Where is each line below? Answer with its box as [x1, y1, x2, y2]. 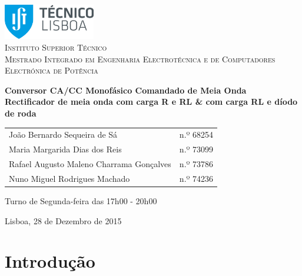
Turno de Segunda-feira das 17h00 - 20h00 [5, 194, 157, 207]
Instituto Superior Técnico [5, 41, 107, 54]
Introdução [5, 249, 95, 273]
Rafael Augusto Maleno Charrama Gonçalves [9, 158, 171, 170]
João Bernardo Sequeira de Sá [9, 128, 118, 141]
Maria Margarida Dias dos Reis [9, 143, 122, 155]
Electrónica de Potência [5, 64, 98, 77]
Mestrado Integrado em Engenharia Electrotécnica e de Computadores [5, 52, 276, 65]
